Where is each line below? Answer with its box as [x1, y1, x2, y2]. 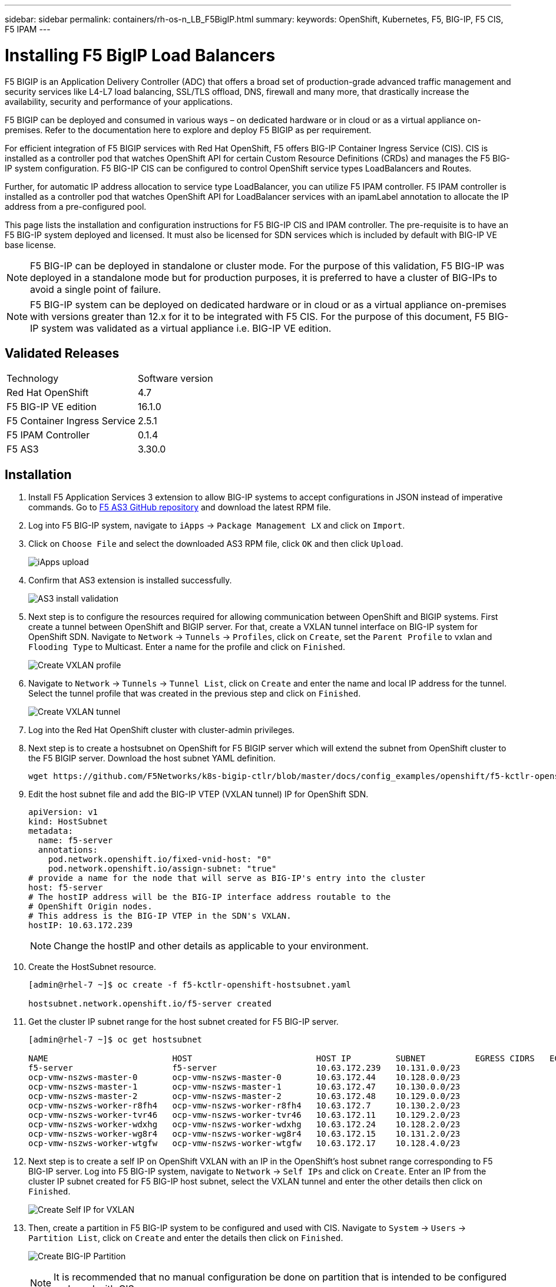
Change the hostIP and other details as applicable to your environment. [54, 940, 369, 952]
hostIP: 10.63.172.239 [28, 920, 133, 930]
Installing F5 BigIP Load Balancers [5, 45, 276, 65]
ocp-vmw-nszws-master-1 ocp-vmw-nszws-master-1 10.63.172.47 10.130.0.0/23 [28, 1082, 461, 1092]
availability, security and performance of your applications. [5, 96, 233, 107]
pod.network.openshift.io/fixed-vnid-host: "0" [48, 854, 272, 864]
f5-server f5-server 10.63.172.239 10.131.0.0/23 [28, 1063, 461, 1073]
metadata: [28, 826, 73, 836]
